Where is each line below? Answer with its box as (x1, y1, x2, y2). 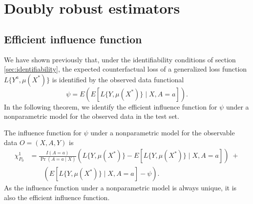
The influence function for (4, 127, 82, 137)
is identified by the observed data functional (52, 74, 184, 84)
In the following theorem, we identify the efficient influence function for (4, 101, 217, 111)
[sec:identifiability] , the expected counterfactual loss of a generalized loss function (4, 64, 247, 74)
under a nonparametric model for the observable (90, 127, 235, 137)
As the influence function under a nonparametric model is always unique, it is (4, 183, 237, 193)
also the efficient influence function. (4, 192, 110, 202)
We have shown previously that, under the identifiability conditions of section (4, 54, 236, 64)
